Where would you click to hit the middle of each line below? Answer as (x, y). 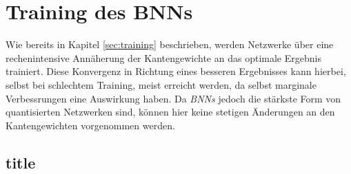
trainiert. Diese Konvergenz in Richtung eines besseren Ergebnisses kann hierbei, (176, 71)
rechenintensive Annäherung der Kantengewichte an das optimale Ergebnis (163, 57)
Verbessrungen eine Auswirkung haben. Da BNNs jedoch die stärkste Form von (173, 98)
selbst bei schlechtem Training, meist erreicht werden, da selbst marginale (161, 84)
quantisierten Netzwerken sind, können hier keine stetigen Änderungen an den (170, 112)
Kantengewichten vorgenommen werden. (90, 125)
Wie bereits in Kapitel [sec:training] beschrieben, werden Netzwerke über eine (170, 44)
